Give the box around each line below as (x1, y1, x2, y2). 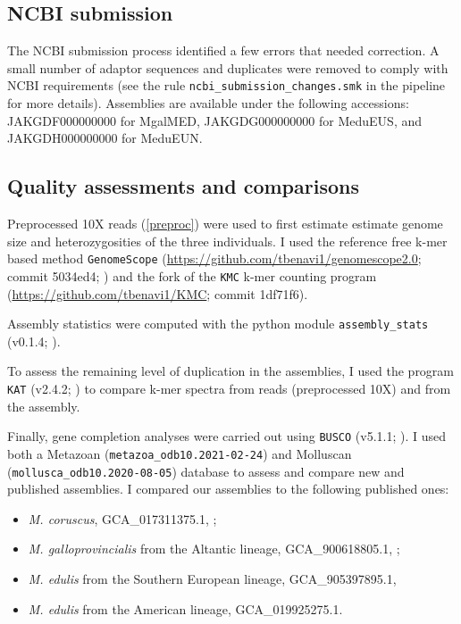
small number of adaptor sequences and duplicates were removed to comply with (7, 58, 448, 77)
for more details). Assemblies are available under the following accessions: (7, 94, 409, 112)
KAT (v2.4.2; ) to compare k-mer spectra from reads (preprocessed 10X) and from (7, 379, 451, 397)
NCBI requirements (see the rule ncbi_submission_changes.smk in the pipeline (7, 76, 446, 95)
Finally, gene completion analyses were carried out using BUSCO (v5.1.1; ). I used (7, 427, 447, 445)
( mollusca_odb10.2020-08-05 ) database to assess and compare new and (7, 462, 405, 480)
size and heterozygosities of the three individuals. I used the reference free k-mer (7, 231, 448, 250)
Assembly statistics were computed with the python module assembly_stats (7, 314, 429, 333)
